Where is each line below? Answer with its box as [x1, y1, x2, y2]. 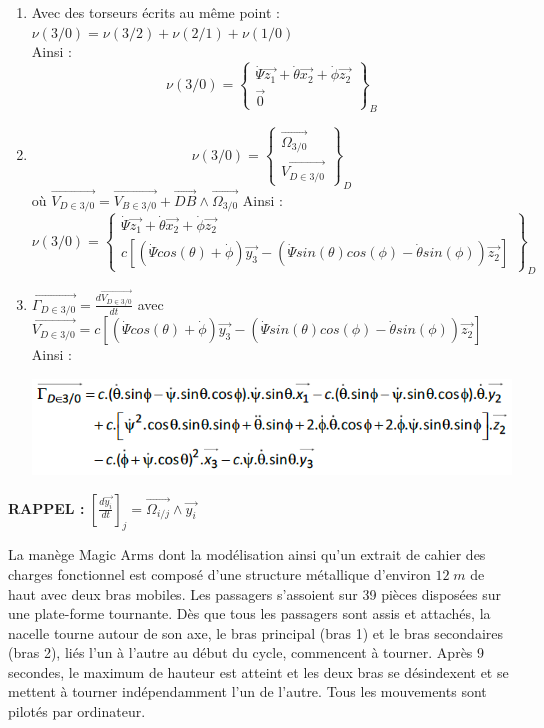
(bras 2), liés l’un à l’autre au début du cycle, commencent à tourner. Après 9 [8, 642, 485, 663]
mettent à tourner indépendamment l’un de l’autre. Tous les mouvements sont [8, 681, 487, 702]
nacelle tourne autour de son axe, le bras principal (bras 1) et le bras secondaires [8, 622, 503, 643]
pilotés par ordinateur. [8, 701, 146, 722]
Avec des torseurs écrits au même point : [31, 2, 280, 22]
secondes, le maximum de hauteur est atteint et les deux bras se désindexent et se [8, 661, 509, 682]
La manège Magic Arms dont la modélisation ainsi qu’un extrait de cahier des [8, 544, 486, 565]
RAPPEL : [8, 497, 85, 518]
